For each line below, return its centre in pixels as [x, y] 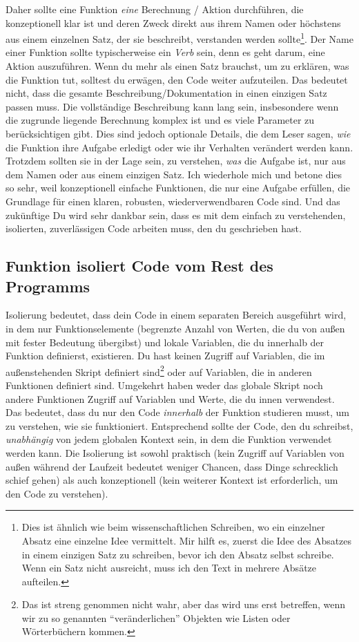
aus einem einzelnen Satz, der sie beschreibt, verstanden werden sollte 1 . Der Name [179, 38]
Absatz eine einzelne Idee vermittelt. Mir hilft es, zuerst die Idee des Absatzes [187, 540]
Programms [48, 286]
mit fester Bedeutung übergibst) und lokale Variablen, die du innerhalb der [165, 342]
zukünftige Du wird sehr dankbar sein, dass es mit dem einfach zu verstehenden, [176, 215]
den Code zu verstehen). [57, 493]
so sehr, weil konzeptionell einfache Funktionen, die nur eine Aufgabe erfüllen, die [178, 188]
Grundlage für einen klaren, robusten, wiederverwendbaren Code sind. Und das [173, 201]
